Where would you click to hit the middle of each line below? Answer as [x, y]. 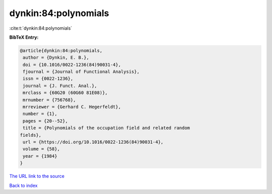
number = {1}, [40, 114]
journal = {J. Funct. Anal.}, [60, 86]
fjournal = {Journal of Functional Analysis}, [81, 72]
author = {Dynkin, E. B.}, [56, 58]
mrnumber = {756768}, [49, 100]
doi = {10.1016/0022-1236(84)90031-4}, [72, 65]
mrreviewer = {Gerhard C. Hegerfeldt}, [72, 107]
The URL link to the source [37, 176]
